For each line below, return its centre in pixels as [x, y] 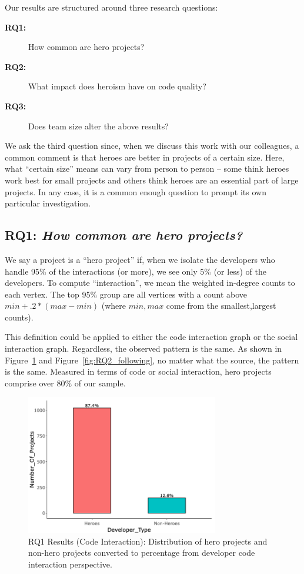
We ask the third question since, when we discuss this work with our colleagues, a [152, 146]
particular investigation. [48, 203]
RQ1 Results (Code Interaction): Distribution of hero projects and [148, 541]
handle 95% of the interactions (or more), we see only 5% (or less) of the [136, 271]
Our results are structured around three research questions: [111, 7]
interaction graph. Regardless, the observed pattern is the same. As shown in [143, 348]
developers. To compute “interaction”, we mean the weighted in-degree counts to [150, 283]
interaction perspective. [70, 564]
